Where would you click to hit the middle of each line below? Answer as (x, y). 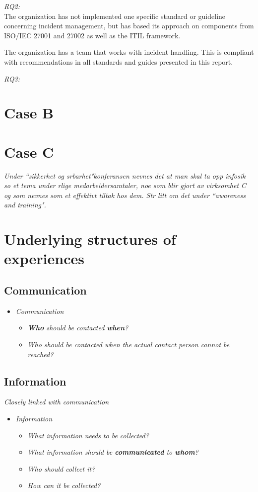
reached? (40, 354)
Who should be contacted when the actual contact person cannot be (129, 344)
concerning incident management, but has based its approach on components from (129, 26)
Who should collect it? (61, 468)
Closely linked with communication (57, 402)
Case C (29, 151)
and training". (25, 205)
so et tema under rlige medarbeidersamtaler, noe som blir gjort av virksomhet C (125, 185)
